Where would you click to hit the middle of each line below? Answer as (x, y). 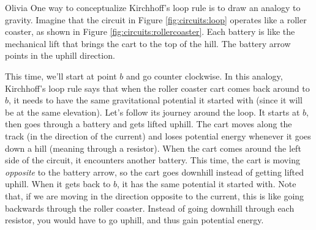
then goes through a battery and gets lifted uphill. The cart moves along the (149, 124)
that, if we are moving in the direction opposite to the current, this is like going (155, 195)
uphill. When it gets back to (58, 184)
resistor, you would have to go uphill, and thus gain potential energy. (134, 220)
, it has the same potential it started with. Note (207, 184)
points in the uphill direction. (60, 55)
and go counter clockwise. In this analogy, (204, 76)
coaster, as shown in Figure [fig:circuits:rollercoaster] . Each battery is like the (150, 32)
